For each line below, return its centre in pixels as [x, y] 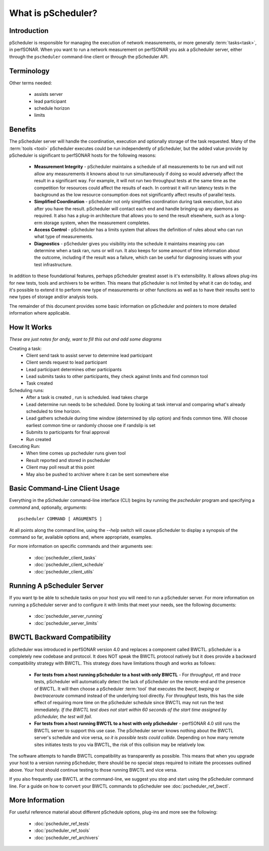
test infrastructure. [53, 264]
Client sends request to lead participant [67, 363]
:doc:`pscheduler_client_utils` [64, 571]
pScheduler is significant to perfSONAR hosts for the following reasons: [83, 155]
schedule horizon [52, 108]
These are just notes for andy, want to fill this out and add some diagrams [85, 339]
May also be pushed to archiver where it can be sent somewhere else [97, 474]
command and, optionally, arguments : [48, 507]
